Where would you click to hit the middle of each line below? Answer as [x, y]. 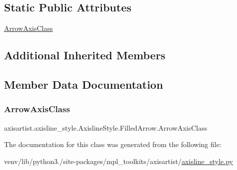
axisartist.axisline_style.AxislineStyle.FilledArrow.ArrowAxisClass [106, 127]
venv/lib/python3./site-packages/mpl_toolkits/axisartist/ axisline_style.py [118, 161]
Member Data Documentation [84, 84]
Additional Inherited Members [85, 55]
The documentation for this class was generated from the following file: [113, 144]
